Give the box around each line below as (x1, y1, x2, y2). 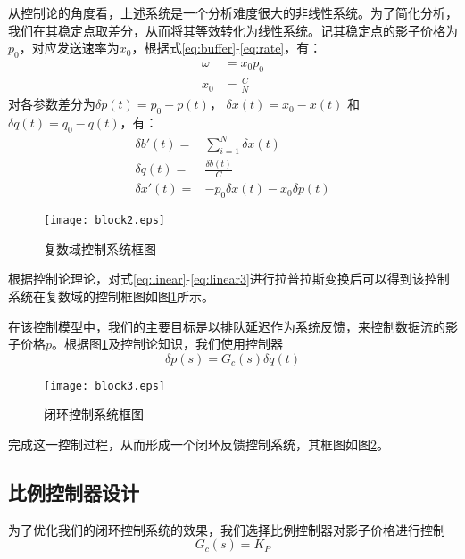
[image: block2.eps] (44, 214, 166, 227)
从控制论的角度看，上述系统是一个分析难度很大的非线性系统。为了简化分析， (8, 4, 458, 21)
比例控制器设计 (8, 478, 139, 506)
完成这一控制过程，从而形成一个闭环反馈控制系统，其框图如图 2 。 (8, 434, 389, 453)
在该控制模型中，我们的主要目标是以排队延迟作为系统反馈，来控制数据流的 (8, 316, 445, 335)
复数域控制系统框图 (44, 239, 156, 258)
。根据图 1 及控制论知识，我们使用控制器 (52, 334, 284, 353)
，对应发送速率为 (19, 38, 120, 57)
